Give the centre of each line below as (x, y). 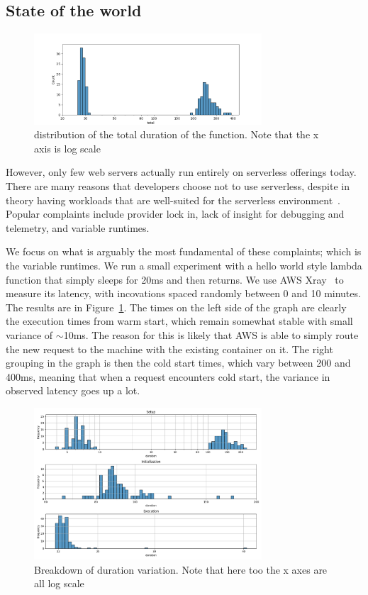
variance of (29, 335)
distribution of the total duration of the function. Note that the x (177, 134)
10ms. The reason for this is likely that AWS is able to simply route (211, 335)
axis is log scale (67, 148)
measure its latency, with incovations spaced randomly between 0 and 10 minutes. (183, 293)
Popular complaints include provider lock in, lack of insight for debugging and (175, 214)
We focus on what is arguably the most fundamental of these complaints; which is (184, 251)
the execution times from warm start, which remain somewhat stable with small (179, 321)
